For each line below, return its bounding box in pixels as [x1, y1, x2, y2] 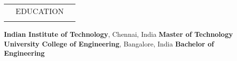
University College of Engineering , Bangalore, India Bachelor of [4, 38, 214, 48]
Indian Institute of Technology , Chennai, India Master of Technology [4, 29, 233, 39]
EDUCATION [16, 5, 64, 16]
